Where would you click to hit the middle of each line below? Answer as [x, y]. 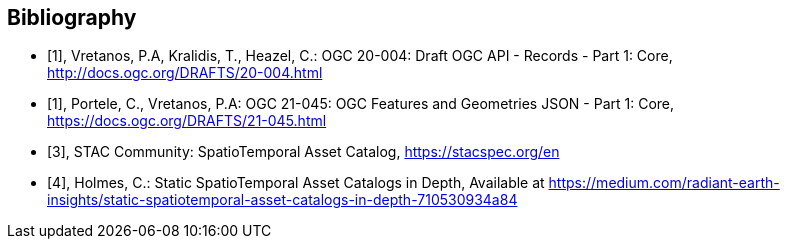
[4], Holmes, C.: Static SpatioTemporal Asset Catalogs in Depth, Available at [296, 183]
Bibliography [72, 17]
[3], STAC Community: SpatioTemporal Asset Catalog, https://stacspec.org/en [303, 152]
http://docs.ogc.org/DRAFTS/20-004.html [185, 73]
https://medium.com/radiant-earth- [664, 183]
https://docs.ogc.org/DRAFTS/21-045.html [187, 121]
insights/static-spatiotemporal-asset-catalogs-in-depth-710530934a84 [282, 200]
